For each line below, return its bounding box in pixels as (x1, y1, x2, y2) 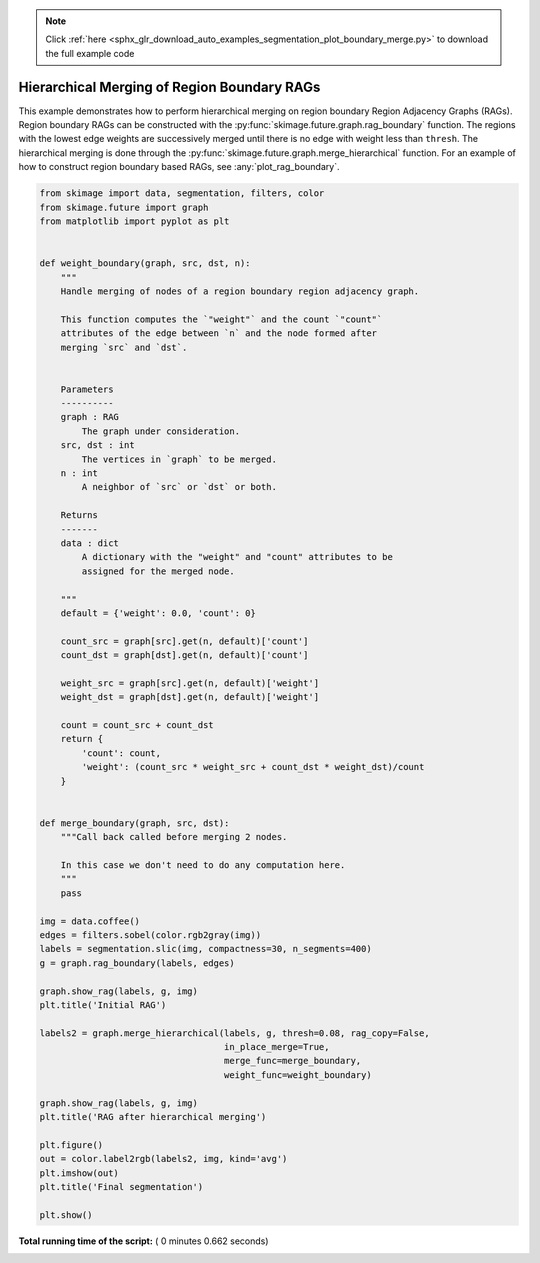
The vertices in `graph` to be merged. (81, 453, 277, 465)
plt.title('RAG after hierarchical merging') (39, 1111, 267, 1123)
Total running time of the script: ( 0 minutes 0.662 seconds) (18, 1235, 269, 1247)
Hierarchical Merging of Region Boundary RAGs (18, 78, 321, 95)
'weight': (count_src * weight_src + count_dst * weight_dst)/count (81, 761, 425, 773)
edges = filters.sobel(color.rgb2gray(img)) (39, 929, 262, 940)
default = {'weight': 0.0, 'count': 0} (60, 607, 257, 619)
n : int (60, 468, 99, 479)
